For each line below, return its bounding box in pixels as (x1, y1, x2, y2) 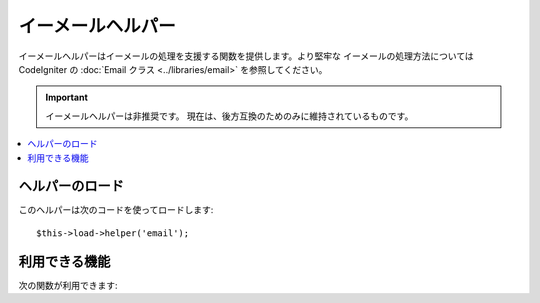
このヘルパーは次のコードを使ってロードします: (18, 204, 214, 216)
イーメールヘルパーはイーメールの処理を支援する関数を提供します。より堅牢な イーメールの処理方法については (18, 50, 474, 62)
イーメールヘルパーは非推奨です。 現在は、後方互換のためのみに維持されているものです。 (45, 110, 414, 122)
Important (45, 91, 89, 104)
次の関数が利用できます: (18, 279, 119, 291)
